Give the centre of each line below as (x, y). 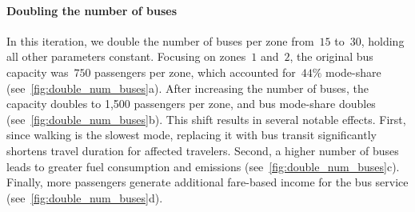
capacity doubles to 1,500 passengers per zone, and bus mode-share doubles (191, 104)
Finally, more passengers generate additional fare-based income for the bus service (207, 182)
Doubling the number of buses (92, 10)
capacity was (38, 72)
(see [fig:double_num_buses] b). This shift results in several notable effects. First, (206, 119)
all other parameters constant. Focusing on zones (126, 56)
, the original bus (331, 56)
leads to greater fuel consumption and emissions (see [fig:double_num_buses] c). (203, 166)
